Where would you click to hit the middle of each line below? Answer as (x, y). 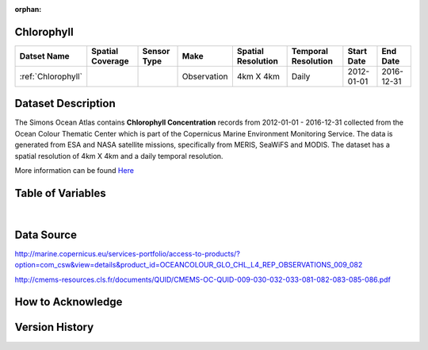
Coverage (110, 61)
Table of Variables (60, 193)
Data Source (46, 235)
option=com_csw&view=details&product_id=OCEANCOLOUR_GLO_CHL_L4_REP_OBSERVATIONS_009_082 (189, 265)
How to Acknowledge (69, 302)
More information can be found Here (75, 170)
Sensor (156, 51)
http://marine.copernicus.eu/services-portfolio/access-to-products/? (128, 253)
